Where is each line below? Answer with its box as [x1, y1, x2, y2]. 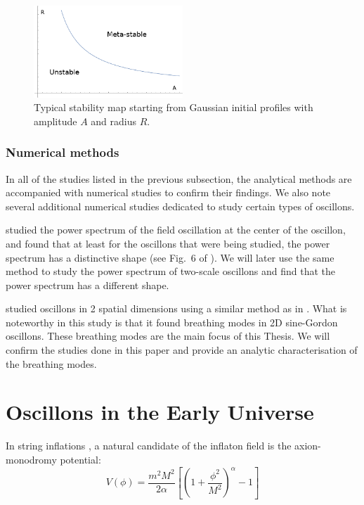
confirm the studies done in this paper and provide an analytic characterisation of [6, 343, 358, 357]
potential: [60, 452, 101, 466]
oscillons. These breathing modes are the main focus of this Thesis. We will [6, 328, 330, 343]
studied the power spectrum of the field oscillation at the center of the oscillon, [6, 222, 346, 237]
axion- [294, 438, 321, 453]
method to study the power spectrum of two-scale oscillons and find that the [6, 264, 336, 279]
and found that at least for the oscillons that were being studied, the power [6, 236, 330, 250]
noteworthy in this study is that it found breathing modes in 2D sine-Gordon [6, 314, 338, 329]
